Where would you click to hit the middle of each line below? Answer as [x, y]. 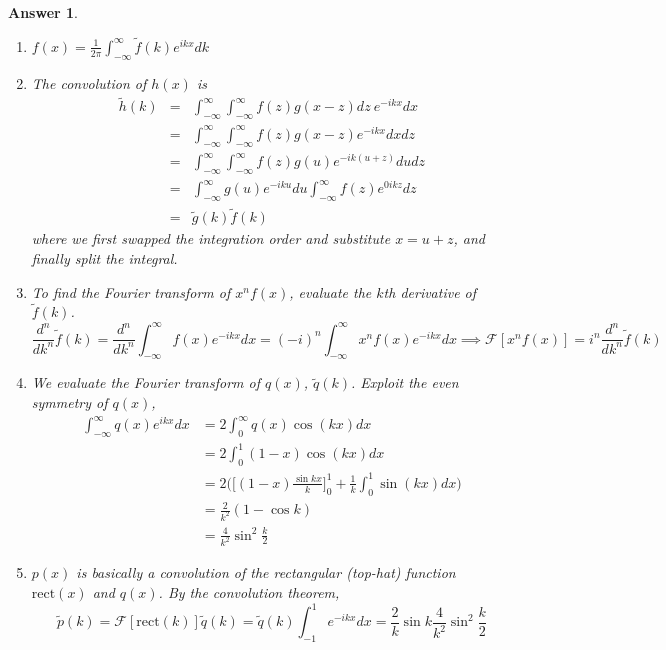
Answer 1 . [43, 12]
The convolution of [89, 82]
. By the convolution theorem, [249, 591]
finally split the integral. [104, 258]
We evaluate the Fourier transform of [145, 382]
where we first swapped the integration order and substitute [211, 238]
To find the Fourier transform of [131, 291]
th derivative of [430, 291]
